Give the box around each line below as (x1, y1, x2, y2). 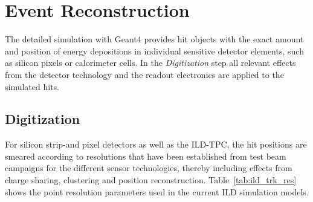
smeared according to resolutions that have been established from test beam (5, 149, 286, 162)
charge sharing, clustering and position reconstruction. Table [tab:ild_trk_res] (5, 174, 297, 186)
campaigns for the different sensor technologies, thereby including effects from (5, 161, 292, 174)
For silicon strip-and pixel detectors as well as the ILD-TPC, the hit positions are (5, 138, 307, 151)
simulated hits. (5, 80, 59, 93)
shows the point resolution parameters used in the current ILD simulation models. (5, 185, 309, 198)
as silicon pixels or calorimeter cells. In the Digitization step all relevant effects (5, 56, 296, 69)
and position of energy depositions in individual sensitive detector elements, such (5, 44, 304, 57)
